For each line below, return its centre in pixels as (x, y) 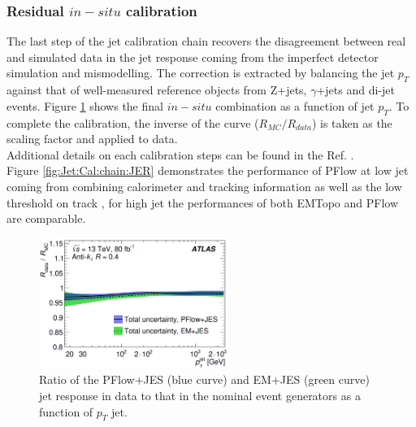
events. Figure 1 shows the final (85, 105)
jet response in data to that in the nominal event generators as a (200, 396)
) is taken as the (352, 122)
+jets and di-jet (355, 90)
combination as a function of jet (295, 105)
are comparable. (46, 218)
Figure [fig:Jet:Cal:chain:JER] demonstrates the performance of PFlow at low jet (208, 170)
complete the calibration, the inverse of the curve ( (133, 122)
